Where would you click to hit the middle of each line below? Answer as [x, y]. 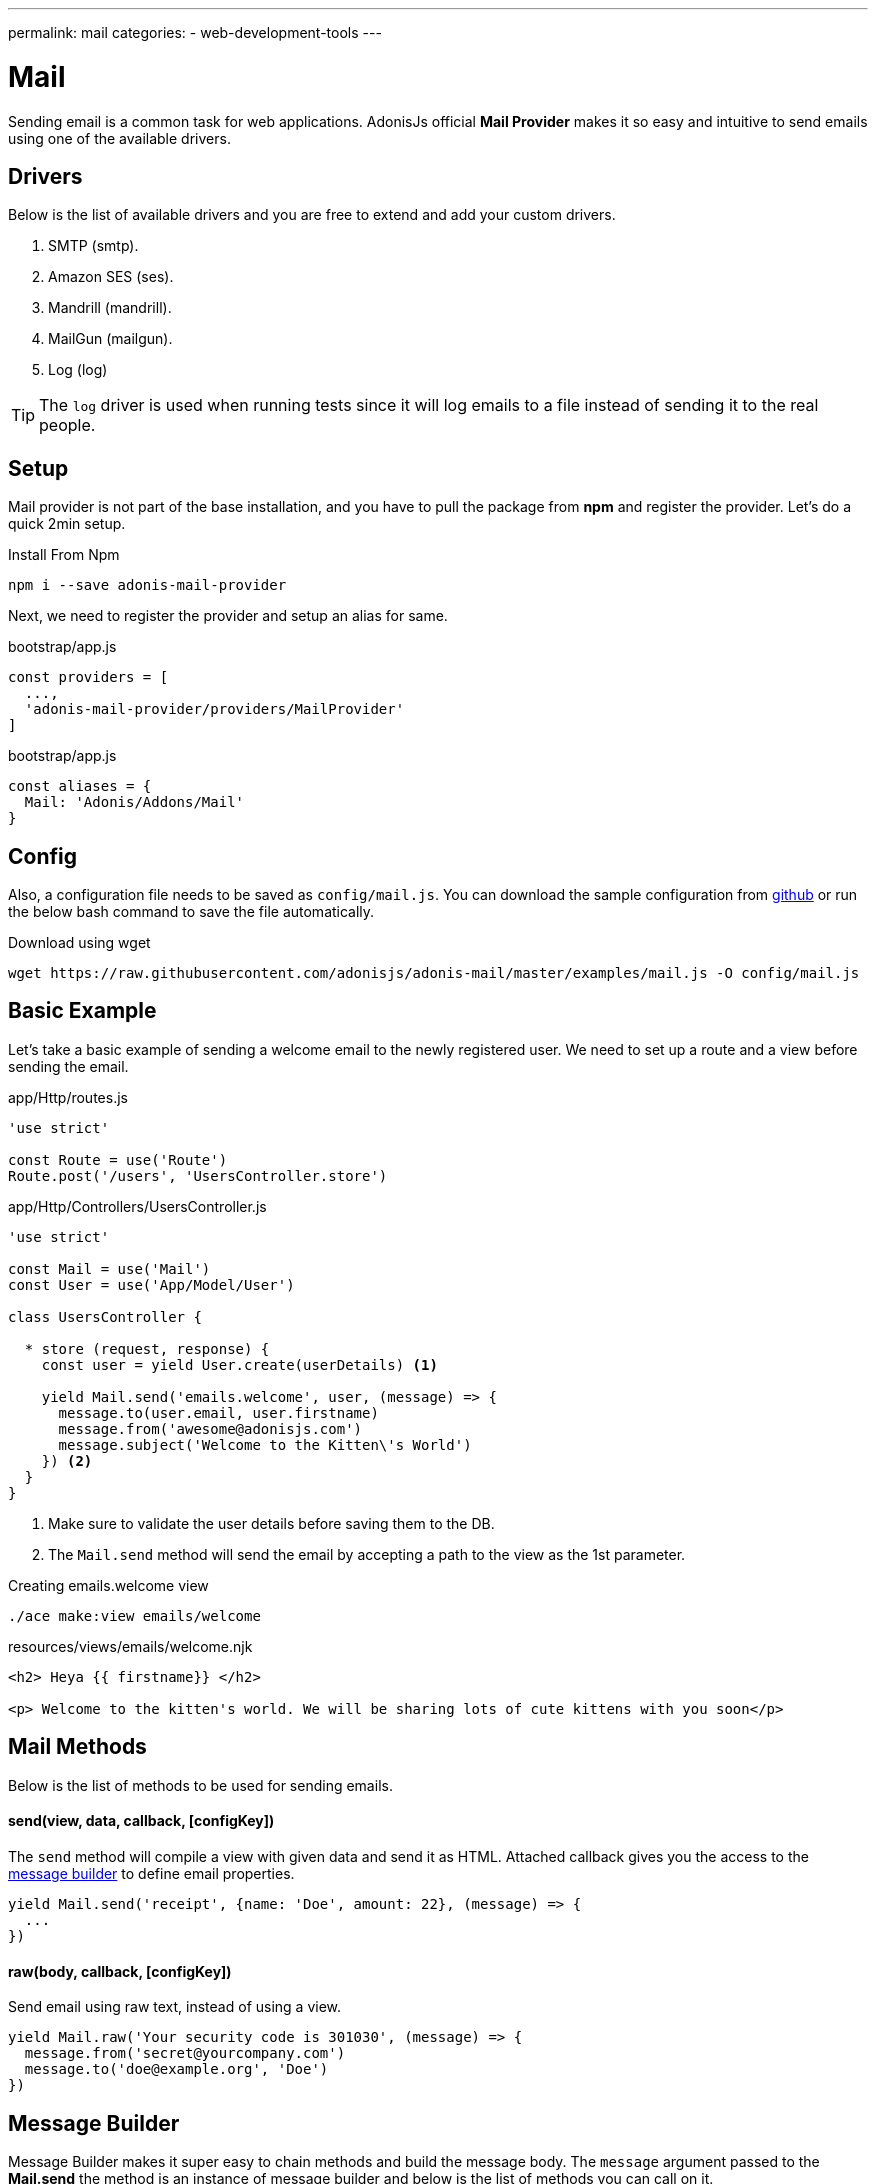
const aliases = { [80, 786]
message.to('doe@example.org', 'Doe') [176, 2069]
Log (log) [78, 370]
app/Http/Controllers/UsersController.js [137, 1206]
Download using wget [79, 943]
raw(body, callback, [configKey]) [120, 1971]
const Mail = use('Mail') [109, 1268]
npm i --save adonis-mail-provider [147, 585]
